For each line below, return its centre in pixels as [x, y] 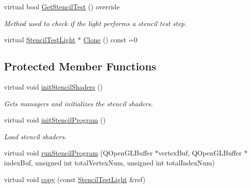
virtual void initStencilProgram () [55, 120]
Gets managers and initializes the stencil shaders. [79, 103]
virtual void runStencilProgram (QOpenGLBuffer [78, 153]
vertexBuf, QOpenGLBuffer [200, 153]
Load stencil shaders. [35, 136]
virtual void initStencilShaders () [54, 86]
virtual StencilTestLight [40, 40]
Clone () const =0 [110, 40]
